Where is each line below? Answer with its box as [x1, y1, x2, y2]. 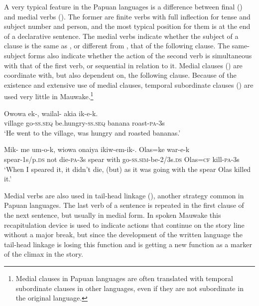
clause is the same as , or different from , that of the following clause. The [4, 40, 230, 51]
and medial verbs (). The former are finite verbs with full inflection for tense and [4, 11, 251, 21]
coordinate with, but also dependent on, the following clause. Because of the [4, 70, 237, 80]
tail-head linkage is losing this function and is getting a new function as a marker [4, 239, 252, 249]
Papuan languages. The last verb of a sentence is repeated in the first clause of [4, 200, 244, 210]
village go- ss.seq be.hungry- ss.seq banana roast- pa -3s [4, 118, 165, 128]
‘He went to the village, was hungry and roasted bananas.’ [4, 127, 181, 138]
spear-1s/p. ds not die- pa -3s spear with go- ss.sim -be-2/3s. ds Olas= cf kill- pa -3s [4, 153, 240, 164]
